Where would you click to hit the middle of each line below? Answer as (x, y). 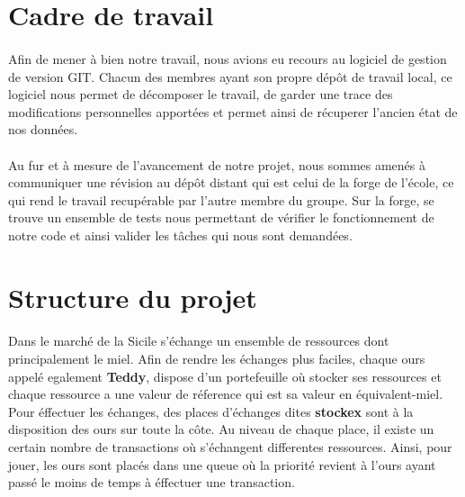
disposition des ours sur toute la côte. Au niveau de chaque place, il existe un (221, 429)
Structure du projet (133, 297)
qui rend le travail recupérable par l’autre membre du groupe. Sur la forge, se (221, 199)
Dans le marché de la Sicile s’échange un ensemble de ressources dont (199, 341)
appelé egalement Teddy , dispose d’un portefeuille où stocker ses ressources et (225, 376)
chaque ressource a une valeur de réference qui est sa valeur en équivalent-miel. (226, 394)
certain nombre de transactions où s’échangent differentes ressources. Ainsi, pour (230, 447)
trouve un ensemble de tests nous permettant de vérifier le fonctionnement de (221, 217)
